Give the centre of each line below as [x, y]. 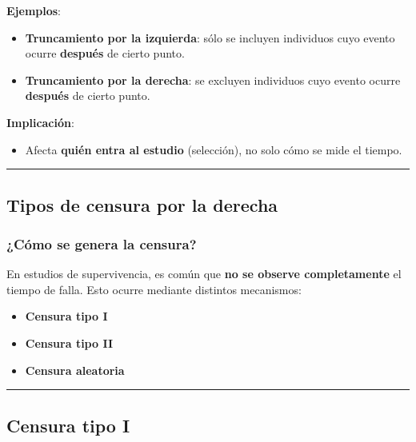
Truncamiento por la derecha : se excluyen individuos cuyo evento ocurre [213, 80]
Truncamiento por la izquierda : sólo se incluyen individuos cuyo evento [210, 37]
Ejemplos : [34, 10]
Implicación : [40, 122]
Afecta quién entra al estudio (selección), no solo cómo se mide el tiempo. [214, 149]
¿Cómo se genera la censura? [102, 243]
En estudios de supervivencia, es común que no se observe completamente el [204, 274]
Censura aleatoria [75, 370]
